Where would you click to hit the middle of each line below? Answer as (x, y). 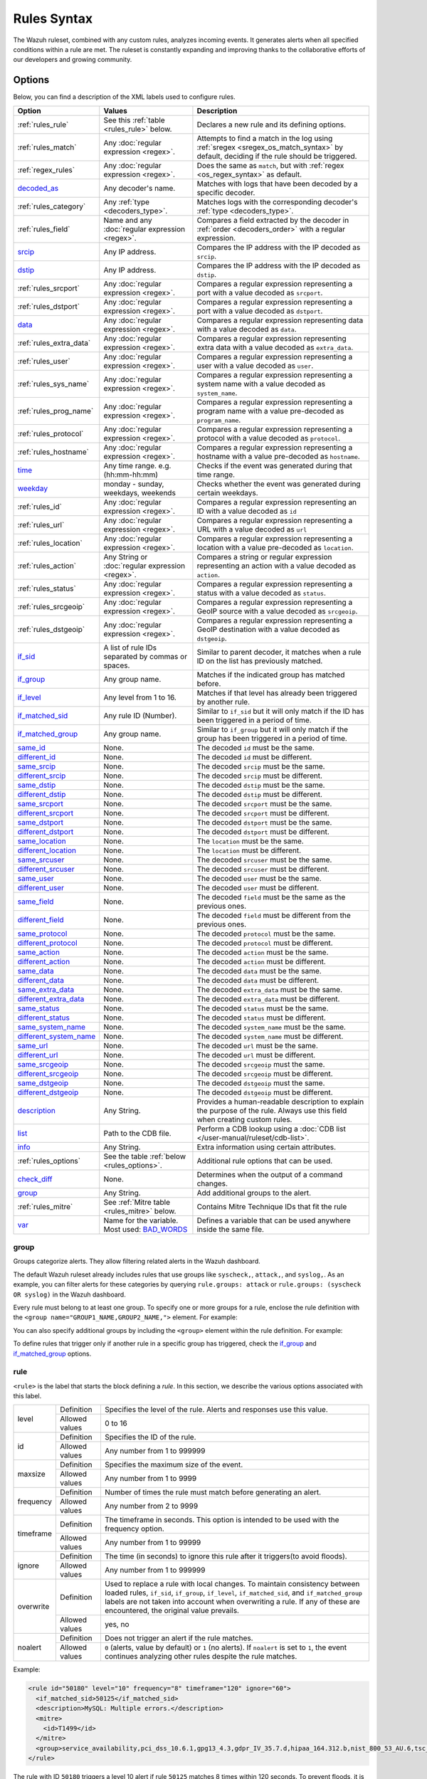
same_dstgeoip (43, 1083)
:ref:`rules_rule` (43, 125)
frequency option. (135, 1529)
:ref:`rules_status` (47, 588)
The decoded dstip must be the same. (261, 785)
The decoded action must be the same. (263, 952)
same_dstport (41, 822)
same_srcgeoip (43, 1064)
